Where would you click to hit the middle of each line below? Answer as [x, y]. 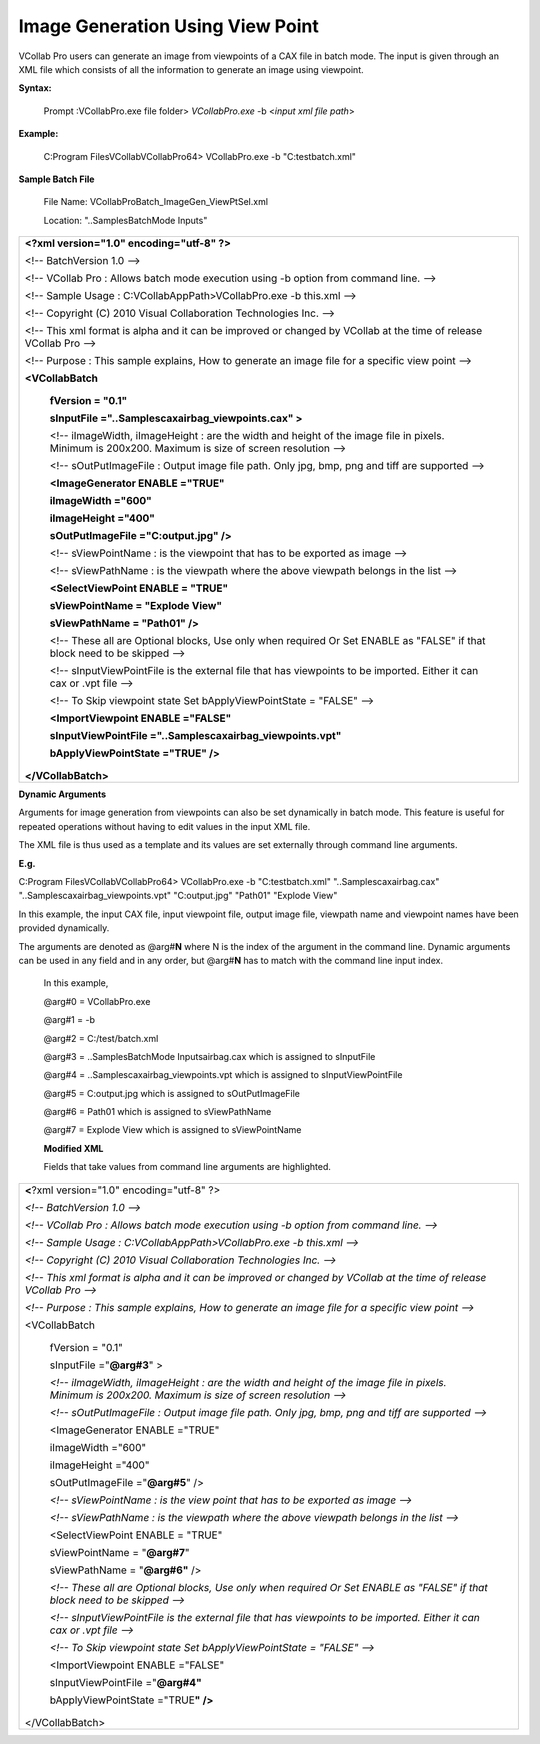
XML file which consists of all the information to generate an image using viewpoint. [191, 69]
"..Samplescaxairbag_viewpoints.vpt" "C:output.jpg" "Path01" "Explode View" [178, 896]
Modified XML [73, 1148]
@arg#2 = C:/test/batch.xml [101, 1038]
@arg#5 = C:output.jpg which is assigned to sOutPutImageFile [171, 1093]
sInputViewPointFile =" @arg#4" [125, 1682]
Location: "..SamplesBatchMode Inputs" [125, 220]
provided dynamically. [64, 928]
